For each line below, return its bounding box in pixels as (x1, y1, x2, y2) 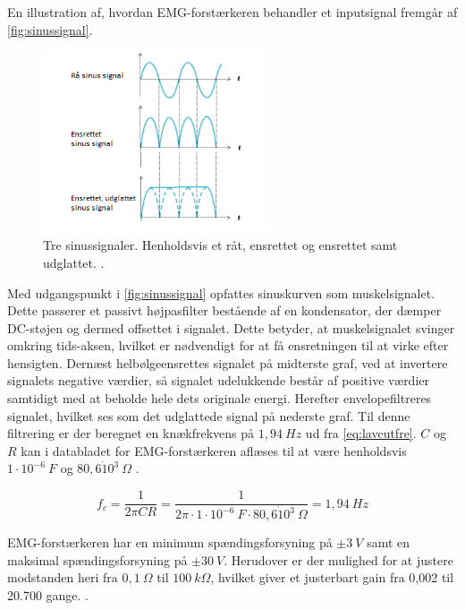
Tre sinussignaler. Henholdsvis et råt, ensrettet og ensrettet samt (43, 236, 398, 254)
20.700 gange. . (7, 585, 89, 604)
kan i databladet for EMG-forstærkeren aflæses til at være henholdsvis (21, 441, 407, 460)
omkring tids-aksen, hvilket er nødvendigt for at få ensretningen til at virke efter (7, 336, 449, 355)
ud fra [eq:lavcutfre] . (305, 424, 417, 442)
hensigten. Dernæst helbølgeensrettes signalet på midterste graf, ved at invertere (7, 353, 448, 372)
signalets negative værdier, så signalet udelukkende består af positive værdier (7, 371, 429, 390)
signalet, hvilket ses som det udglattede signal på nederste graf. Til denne (7, 406, 410, 425)
